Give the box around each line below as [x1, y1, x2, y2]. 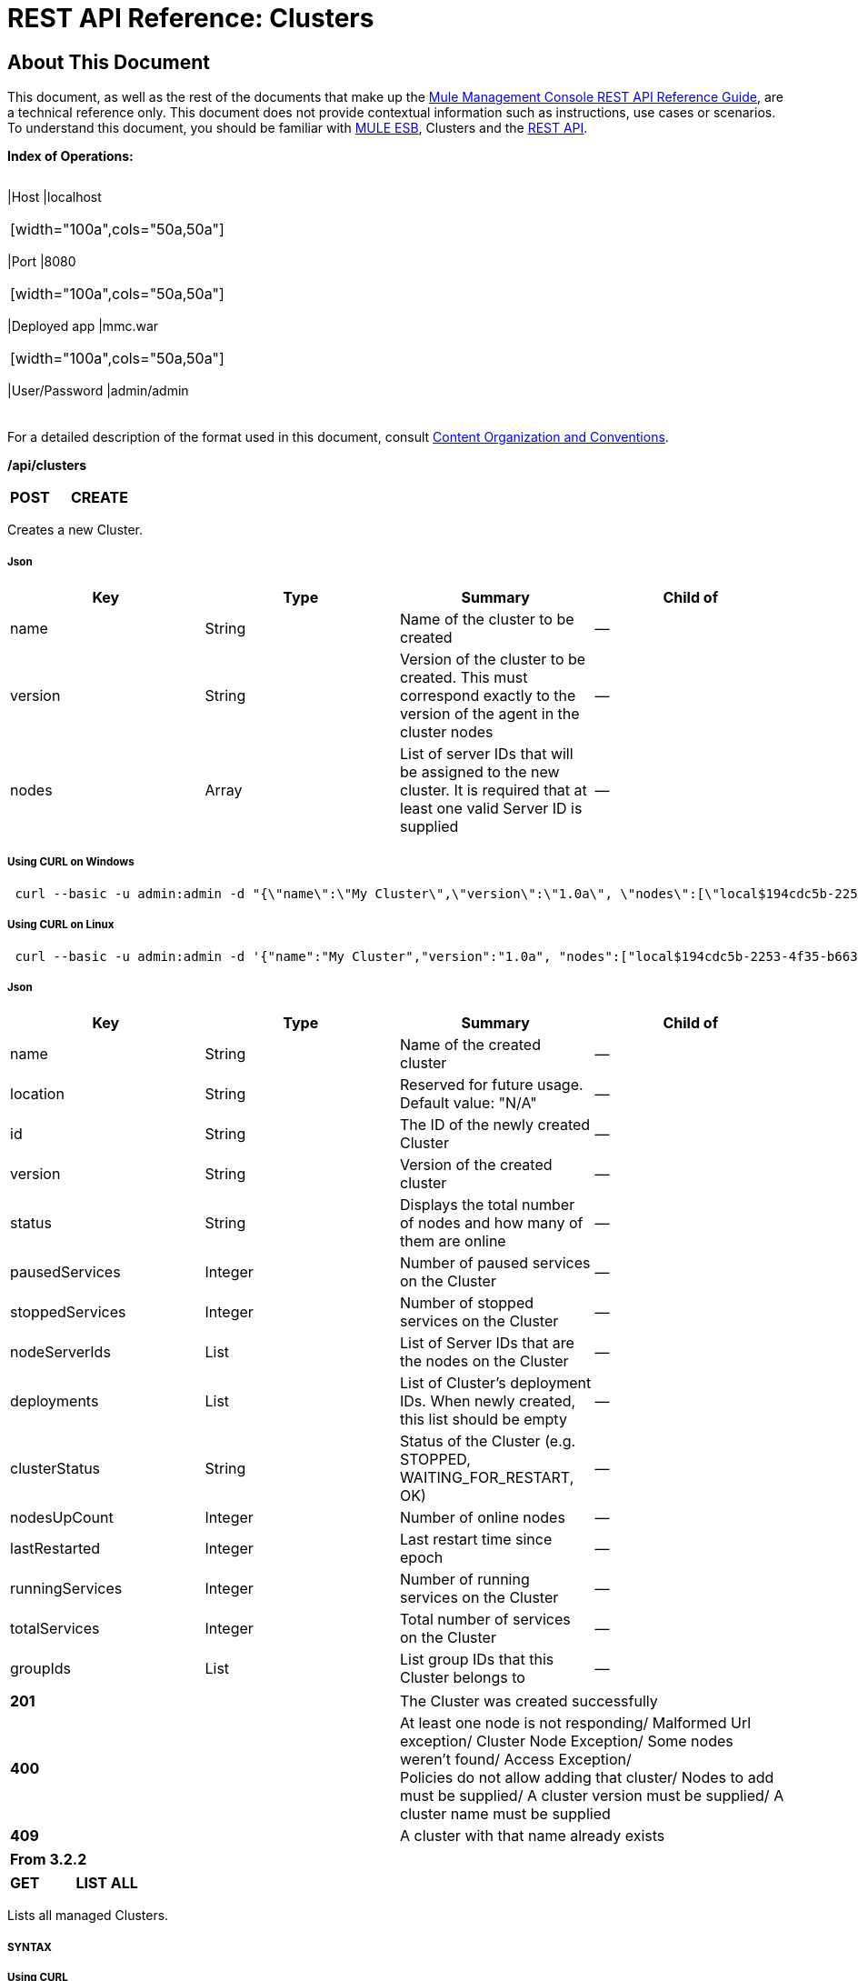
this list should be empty [400, 1410, 567, 1429]
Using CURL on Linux [7, 918, 115, 932]
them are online [400, 1232, 506, 1251]
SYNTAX [7, 1940, 52, 1954]
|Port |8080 [7, 254, 76, 270]
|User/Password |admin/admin [7, 383, 189, 399]
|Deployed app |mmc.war [7, 318, 159, 335]
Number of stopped [400, 1294, 534, 1313]
